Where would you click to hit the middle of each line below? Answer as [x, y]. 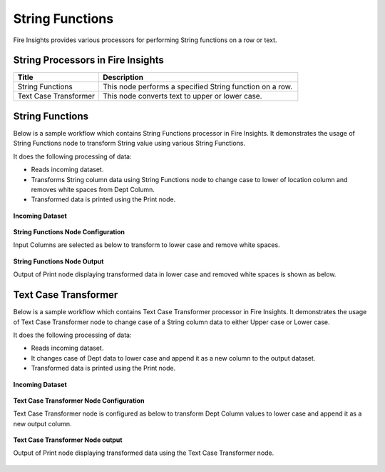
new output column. [42, 423]
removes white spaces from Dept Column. [93, 189]
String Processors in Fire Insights [88, 60]
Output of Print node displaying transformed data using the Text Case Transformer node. [144, 453]
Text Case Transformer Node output [68, 440]
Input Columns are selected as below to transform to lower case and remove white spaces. [147, 245]
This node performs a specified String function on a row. [197, 87]
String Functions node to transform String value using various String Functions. [129, 144]
